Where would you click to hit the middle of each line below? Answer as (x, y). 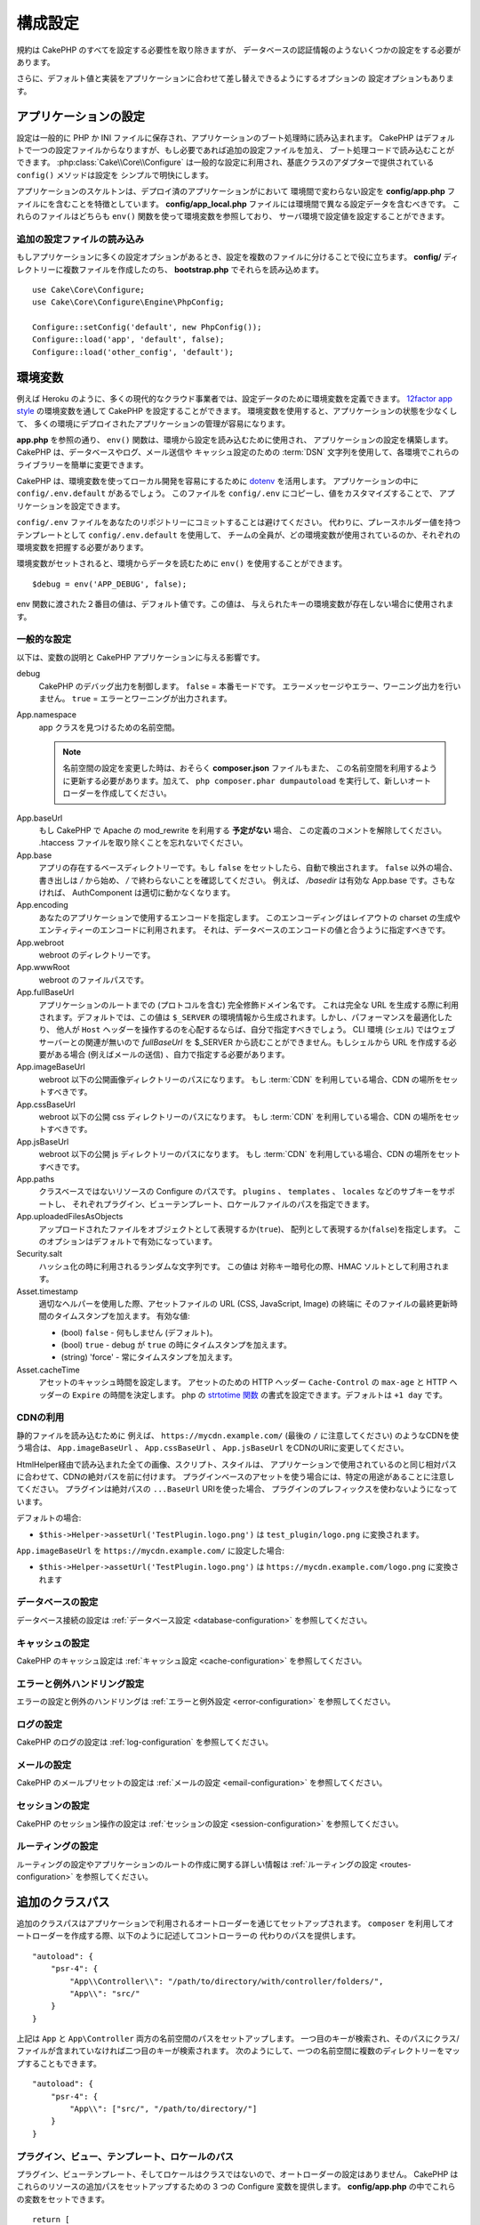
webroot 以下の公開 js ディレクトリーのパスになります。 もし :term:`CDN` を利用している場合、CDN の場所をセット (250, 1154)
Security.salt (39, 1254)
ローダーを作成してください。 (117, 793)
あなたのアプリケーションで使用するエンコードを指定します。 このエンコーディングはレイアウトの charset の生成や (250, 918)
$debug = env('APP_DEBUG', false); (110, 584)
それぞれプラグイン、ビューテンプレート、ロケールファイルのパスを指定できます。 (223, 1204)
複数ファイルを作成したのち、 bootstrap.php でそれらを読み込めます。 (193, 269)
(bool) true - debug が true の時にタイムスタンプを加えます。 (176, 1345)
